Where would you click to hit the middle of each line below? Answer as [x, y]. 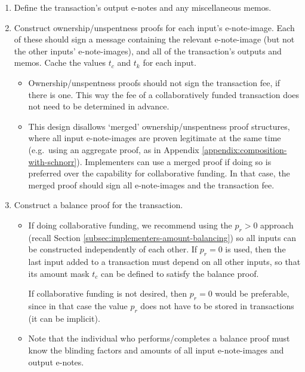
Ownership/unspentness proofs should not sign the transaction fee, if [154, 82]
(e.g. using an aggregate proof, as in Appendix [114, 149]
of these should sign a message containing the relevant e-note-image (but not [154, 39]
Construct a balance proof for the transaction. [98, 205]
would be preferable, [252, 293]
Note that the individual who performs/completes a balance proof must [159, 338]
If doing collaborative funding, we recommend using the [130, 225]
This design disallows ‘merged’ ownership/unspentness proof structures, [159, 126]
